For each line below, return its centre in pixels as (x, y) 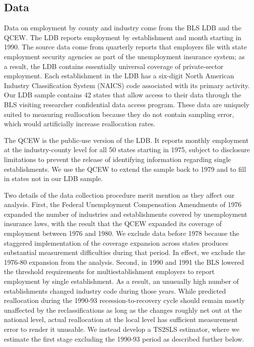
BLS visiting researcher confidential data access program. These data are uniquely (127, 104)
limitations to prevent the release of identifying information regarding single (117, 159)
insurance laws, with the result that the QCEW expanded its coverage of (113, 223)
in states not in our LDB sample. (53, 178)
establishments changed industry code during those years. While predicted (115, 290)
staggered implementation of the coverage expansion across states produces (116, 243)
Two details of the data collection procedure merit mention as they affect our (119, 195)
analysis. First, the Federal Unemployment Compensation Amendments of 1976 (123, 204)
